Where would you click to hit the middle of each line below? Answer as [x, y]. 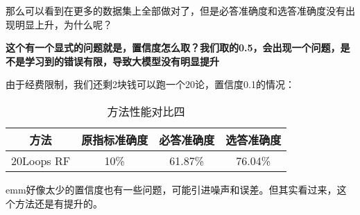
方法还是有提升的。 [59, 203]
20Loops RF [41, 160]
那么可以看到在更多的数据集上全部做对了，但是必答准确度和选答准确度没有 [175, 10]
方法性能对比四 [146, 111]
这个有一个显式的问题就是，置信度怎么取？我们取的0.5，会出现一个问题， [173, 48]
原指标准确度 [115, 139]
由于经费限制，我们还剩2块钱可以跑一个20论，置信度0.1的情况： [150, 84]
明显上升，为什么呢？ [63, 24]
